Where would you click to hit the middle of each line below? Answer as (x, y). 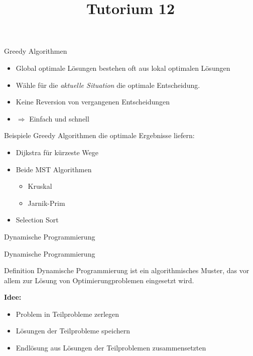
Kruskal (40, 186)
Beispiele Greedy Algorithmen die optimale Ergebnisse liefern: (99, 135)
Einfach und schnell (59, 118)
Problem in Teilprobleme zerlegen (68, 314)
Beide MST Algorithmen (54, 169)
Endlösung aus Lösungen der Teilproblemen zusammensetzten (111, 348)
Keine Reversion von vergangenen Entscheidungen (93, 102)
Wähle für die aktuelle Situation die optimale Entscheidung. (108, 85)
